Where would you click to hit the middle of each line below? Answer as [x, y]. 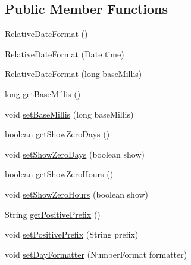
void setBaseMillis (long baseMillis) [69, 114]
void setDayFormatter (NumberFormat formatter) [96, 254]
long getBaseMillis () [43, 93]
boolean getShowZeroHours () [59, 174]
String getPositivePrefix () [53, 214]
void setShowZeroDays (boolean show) [75, 154]
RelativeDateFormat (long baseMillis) [73, 74]
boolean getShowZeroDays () [57, 134]
